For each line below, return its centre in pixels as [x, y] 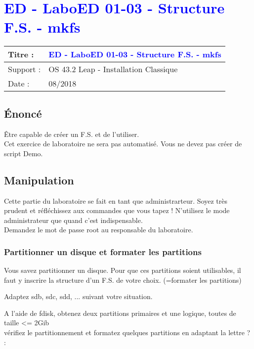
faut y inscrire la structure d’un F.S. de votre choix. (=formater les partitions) [123, 280]
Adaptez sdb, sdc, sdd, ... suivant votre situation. [78, 296]
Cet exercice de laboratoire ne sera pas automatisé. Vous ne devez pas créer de [123, 144]
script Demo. [23, 153]
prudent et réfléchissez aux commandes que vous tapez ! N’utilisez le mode [117, 210]
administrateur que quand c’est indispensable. [73, 220]
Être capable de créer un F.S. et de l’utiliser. [72, 134]
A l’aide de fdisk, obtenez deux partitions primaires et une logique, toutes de [120, 313]
